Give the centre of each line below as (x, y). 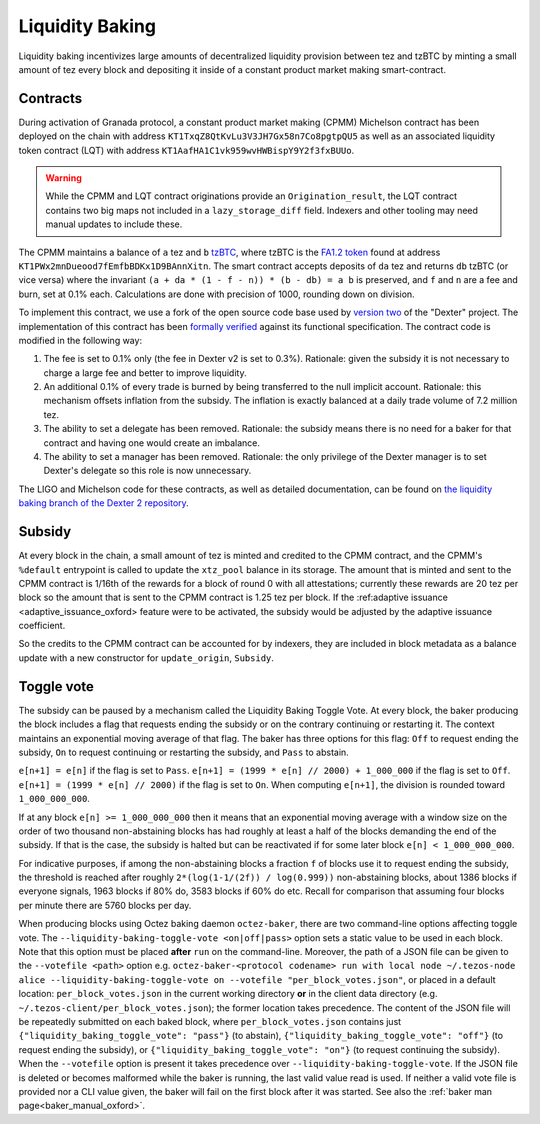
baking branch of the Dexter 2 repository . (103, 503)
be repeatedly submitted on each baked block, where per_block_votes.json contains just (210, 1021)
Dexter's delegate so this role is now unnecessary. (147, 471)
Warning (63, 178)
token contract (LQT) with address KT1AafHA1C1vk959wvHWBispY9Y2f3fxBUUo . (186, 150)
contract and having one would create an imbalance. (151, 442)
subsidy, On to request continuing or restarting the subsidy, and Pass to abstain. (183, 752)
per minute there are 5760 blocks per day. (105, 905)
